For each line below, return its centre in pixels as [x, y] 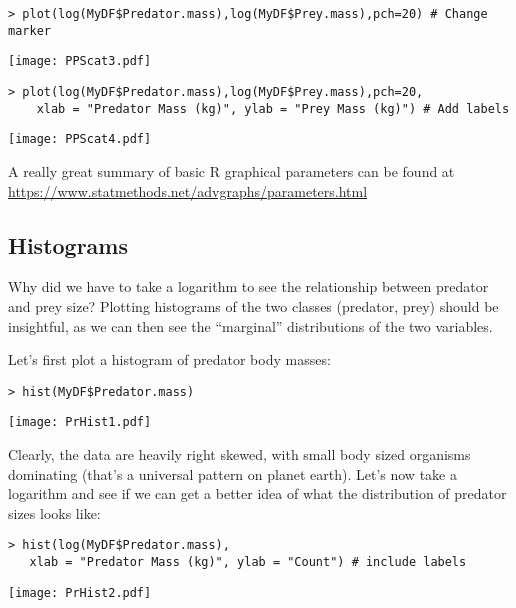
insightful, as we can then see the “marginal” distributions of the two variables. [250, 325]
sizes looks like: [54, 512]
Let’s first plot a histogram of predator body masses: [169, 359]
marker [29, 30]
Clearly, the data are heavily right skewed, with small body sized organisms [239, 454]
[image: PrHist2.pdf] [80, 592]
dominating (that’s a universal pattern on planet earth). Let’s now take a [232, 473]
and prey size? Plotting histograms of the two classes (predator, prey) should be [253, 305]
